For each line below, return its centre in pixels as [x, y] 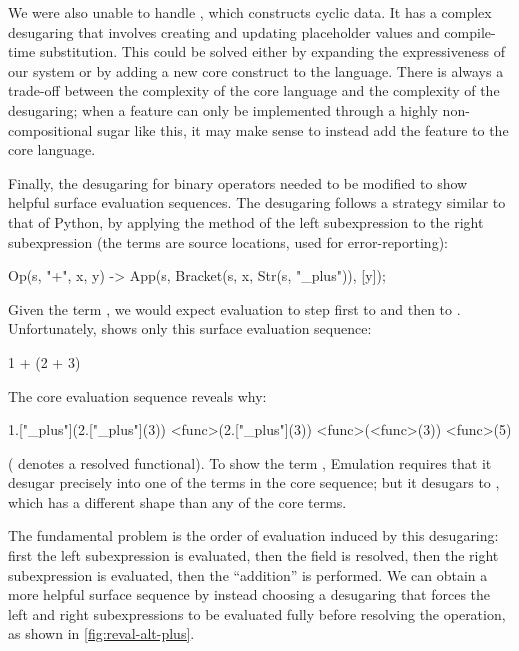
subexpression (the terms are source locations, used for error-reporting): [228, 241]
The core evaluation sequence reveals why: [137, 395]
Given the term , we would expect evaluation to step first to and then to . [234, 308]
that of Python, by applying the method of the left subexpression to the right [246, 221]
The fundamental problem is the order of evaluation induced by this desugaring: [253, 535]
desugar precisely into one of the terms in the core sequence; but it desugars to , [254, 482]
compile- [470, 31]
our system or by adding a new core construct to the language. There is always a [256, 70]
